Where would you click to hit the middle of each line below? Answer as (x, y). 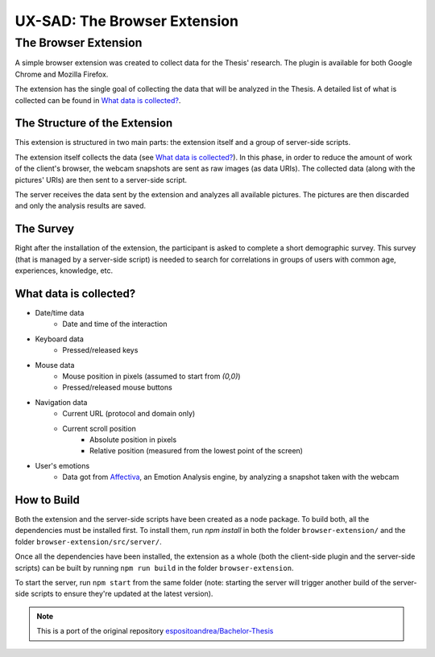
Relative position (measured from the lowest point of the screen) (197, 451)
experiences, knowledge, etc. (64, 271)
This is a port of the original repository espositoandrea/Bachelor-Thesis (155, 631)
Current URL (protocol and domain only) (129, 414)
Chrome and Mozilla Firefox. (62, 74)
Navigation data (61, 402)
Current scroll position (99, 428)
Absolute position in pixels (133, 440)
